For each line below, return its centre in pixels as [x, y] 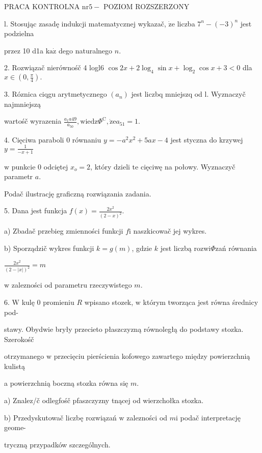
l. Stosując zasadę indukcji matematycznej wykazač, [85, 23]
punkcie [23, 166]
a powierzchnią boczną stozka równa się [66, 383]
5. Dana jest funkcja [36, 210]
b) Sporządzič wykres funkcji [49, 248]
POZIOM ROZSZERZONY [146, 6]
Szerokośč [19, 339]
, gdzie [142, 248]
